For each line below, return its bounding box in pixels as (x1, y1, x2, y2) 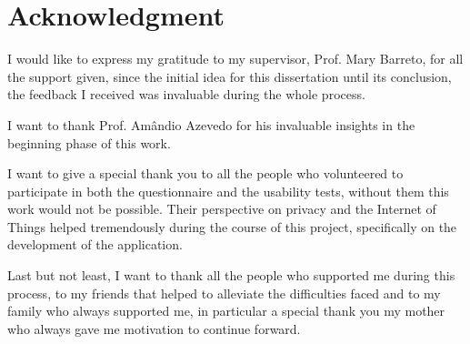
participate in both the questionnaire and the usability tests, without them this (7, 181, 449, 200)
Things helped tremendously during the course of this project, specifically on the (7, 217, 457, 236)
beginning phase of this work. (7, 133, 171, 152)
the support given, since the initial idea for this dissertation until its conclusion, (7, 66, 452, 86)
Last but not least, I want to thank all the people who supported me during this (7, 266, 455, 285)
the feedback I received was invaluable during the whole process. (7, 85, 365, 104)
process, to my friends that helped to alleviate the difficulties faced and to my (7, 283, 441, 302)
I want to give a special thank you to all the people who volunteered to (7, 164, 404, 183)
